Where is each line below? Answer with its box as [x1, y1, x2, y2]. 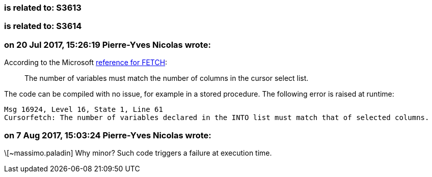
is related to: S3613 [4, 3, 82, 13]
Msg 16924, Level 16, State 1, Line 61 [4, 105, 163, 114]
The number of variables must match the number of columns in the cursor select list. [24, 74, 309, 83]
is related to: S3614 [4, 21, 82, 32]
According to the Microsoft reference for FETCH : [4, 58, 168, 67]
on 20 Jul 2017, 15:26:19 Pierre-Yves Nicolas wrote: [4, 39, 211, 50]
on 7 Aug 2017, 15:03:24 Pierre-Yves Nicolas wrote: [4, 130, 211, 140]
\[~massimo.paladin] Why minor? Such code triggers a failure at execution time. [4, 148, 272, 157]
